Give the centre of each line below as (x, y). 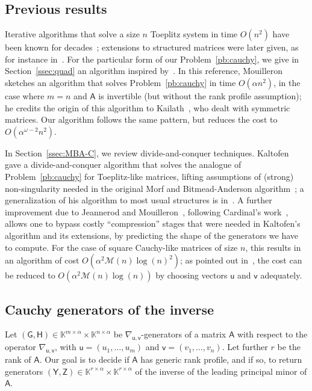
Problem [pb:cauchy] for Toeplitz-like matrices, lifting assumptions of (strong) (149, 176)
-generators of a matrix (184, 334)
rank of (18, 359)
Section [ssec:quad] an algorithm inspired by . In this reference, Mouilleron (144, 71)
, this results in (273, 247)
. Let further (245, 347)
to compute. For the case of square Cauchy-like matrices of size (121, 247)
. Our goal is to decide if (84, 359)
